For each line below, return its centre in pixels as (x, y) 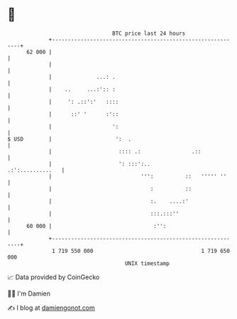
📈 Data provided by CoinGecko (54, 277)
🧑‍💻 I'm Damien (29, 293)
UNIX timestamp (147, 263)
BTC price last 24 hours (149, 33)
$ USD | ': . (70, 139)
